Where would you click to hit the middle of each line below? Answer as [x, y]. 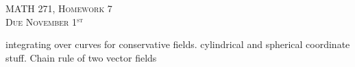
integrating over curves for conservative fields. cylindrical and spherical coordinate [178, 44]
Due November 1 [41, 21]
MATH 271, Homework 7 [59, 8]
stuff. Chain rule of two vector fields [81, 57]
